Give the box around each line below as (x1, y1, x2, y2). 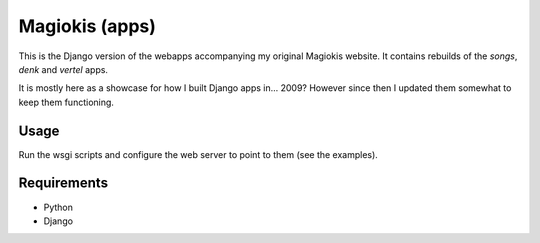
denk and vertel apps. (18, 63, 109, 75)
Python (43, 201, 74, 213)
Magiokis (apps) (18, 15, 157, 37)
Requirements (18, 175, 109, 192)
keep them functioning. (18, 96, 115, 108)
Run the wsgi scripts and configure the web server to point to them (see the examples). (18, 148, 379, 160)
